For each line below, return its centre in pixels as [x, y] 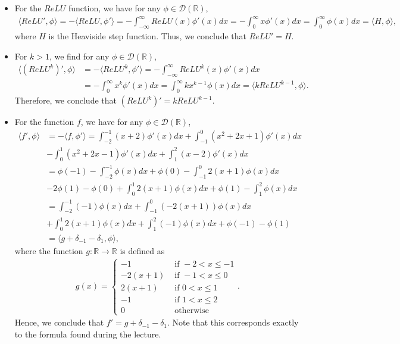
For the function [44, 122]
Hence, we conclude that [59, 322]
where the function [49, 250]
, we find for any [79, 56]
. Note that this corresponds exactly [233, 322]
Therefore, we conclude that [65, 100]
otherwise [192, 310]
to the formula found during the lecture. [88, 334]
